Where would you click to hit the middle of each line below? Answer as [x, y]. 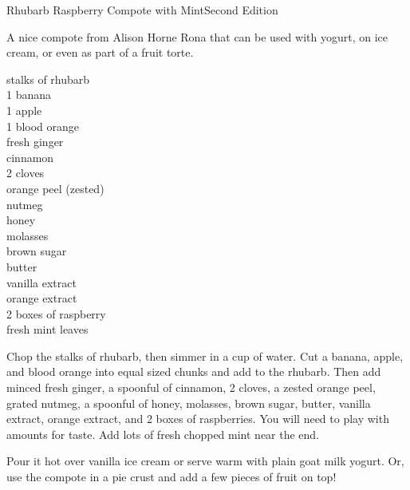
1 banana [29, 95]
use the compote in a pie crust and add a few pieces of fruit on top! [171, 477]
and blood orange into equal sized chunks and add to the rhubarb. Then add [194, 371]
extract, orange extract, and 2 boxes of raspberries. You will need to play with [198, 419]
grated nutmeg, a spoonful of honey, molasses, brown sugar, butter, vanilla [189, 403]
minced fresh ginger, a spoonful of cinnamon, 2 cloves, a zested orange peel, [191, 387]
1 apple [24, 110]
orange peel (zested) [55, 188]
